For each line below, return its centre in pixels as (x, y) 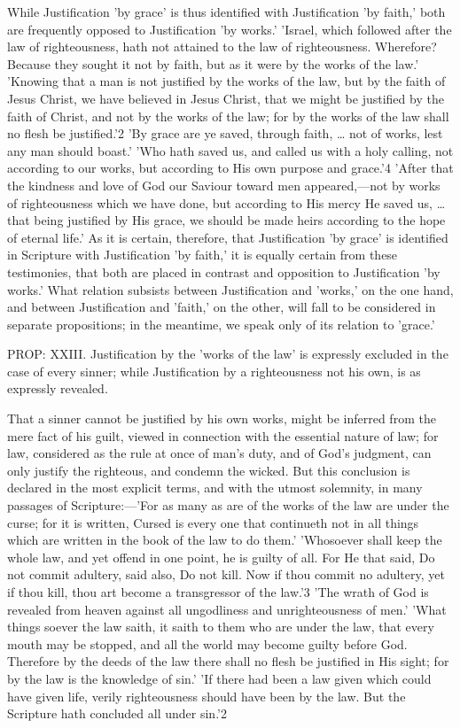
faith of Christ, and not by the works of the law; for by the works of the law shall (228, 116)
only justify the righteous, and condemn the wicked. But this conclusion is (209, 470)
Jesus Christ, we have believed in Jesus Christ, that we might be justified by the (226, 98)
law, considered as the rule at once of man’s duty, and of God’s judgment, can (219, 453)
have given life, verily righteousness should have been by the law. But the (207, 696)
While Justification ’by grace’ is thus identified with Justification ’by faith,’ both (226, 12)
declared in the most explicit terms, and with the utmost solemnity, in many (215, 488)
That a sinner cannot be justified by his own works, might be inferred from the (222, 418)
